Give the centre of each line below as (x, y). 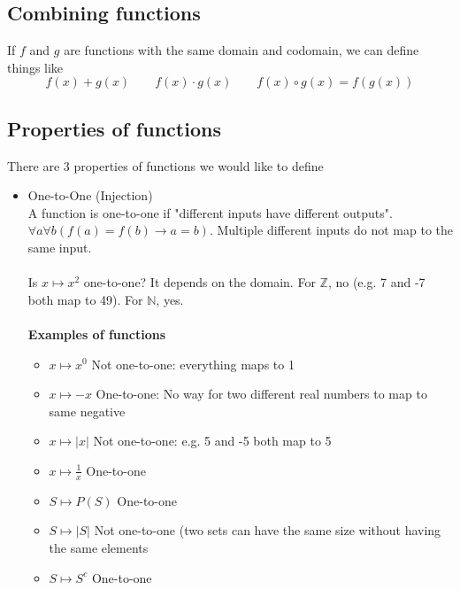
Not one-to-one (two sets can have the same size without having (268, 530)
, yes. (170, 299)
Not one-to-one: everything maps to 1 (193, 364)
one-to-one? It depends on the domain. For (199, 282)
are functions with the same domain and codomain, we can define (241, 50)
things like (35, 67)
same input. (60, 247)
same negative (87, 411)
